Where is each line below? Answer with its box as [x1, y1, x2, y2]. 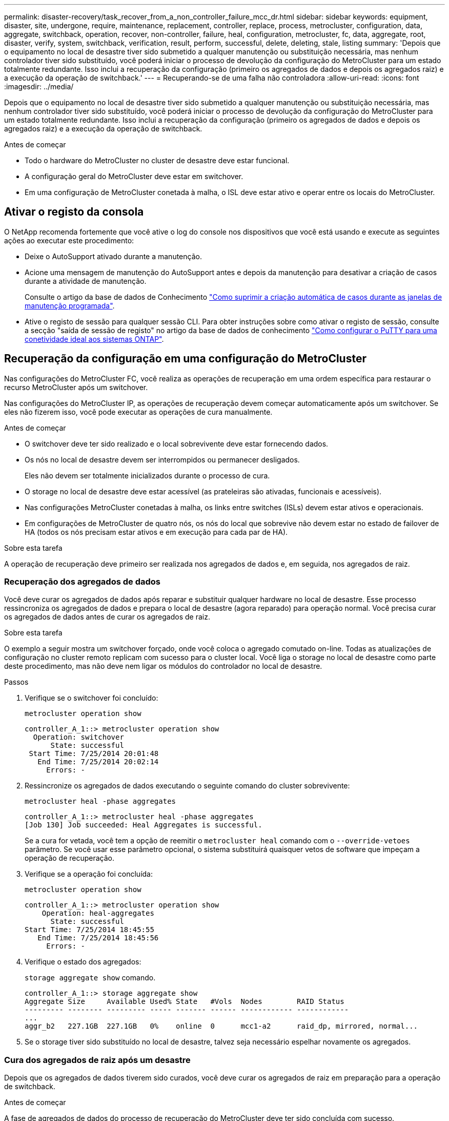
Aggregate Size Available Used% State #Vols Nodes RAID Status [25, 997, 344, 1006]
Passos [4, 678, 29, 687]
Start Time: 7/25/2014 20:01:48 [29, 749, 159, 758]
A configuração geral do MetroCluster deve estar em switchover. [25, 172, 243, 181]
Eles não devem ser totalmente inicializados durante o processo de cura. [25, 471, 270, 480]
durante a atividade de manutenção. [25, 276, 147, 285]
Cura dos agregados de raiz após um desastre [4, 1054, 191, 1065]
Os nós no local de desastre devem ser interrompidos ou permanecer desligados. [25, 455, 300, 464]
